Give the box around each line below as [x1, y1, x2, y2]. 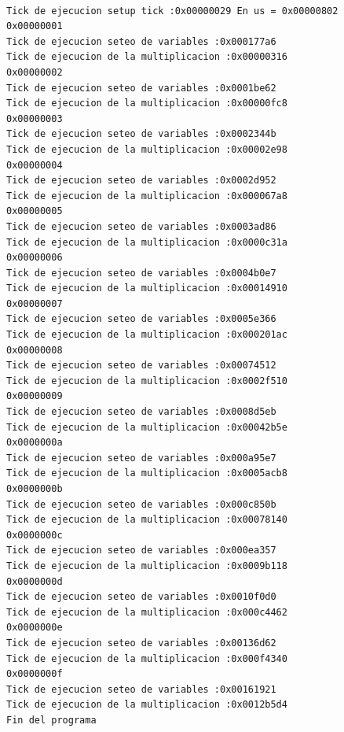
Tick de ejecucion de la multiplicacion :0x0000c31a [6, 236, 287, 248]
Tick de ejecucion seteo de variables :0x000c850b [6, 498, 276, 510]
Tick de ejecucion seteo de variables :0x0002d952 [6, 175, 276, 187]
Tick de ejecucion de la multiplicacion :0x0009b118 [6, 560, 287, 571]
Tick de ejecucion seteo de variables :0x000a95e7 [6, 452, 276, 464]
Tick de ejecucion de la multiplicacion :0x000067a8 [6, 190, 287, 201]
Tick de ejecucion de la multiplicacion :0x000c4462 [6, 606, 287, 618]
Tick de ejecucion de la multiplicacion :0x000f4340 [6, 653, 287, 664]
